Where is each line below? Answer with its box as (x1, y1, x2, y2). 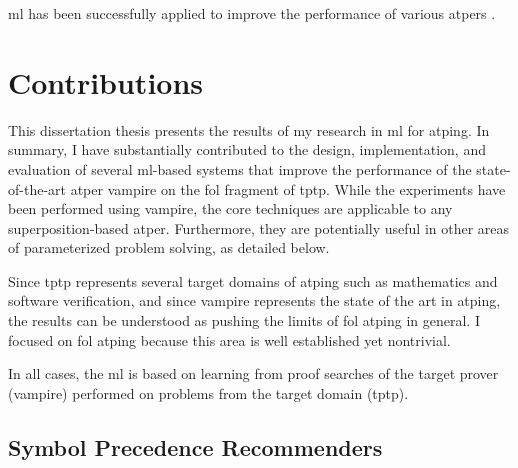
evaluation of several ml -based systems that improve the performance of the (8, 158, 472, 179)
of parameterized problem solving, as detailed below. (8, 237, 330, 258)
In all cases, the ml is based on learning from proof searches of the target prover (8, 363, 499, 384)
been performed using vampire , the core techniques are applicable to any (8, 198, 453, 219)
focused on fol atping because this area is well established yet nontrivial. (8, 329, 451, 350)
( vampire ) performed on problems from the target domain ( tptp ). (8, 382, 409, 403)
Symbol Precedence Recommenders (8, 431, 383, 462)
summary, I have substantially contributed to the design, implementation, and (8, 139, 486, 160)
